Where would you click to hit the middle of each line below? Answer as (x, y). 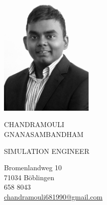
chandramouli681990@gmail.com (53, 196)
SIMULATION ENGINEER (47, 151)
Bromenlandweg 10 (33, 168)
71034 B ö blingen (29, 177)
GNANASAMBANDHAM (44, 134)
